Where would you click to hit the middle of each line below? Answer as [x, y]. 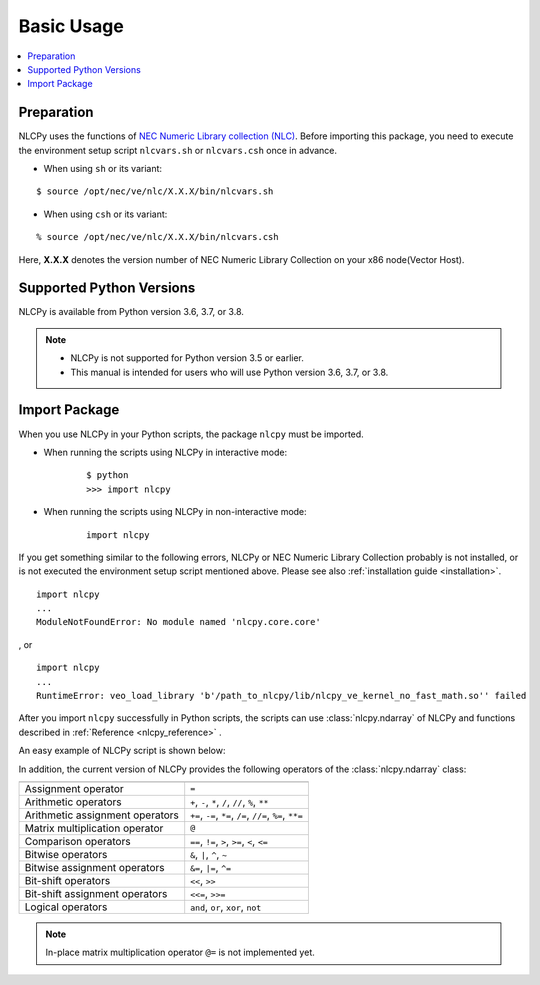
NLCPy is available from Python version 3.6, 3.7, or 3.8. [131, 312]
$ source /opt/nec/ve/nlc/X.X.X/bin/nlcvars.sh [155, 191]
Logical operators [66, 907]
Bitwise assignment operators [94, 867]
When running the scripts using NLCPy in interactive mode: [165, 452]
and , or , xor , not [226, 907]
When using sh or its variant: [103, 169]
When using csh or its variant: [105, 214]
